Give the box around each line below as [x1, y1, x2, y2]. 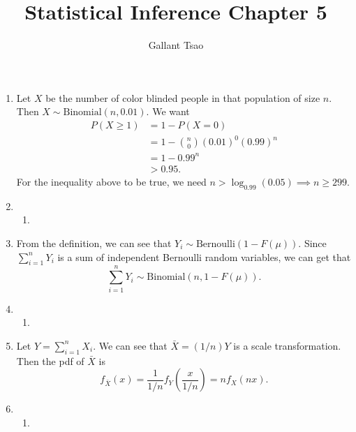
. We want [146, 104, 190, 119]
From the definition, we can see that [16, 236, 172, 251]
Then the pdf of [16, 353, 84, 368]
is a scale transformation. [233, 338, 341, 352]
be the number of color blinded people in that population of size [45, 90, 320, 105]
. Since [298, 236, 327, 251]
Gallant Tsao [148, 38, 204, 52]
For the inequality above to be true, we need [16, 174, 207, 189]
